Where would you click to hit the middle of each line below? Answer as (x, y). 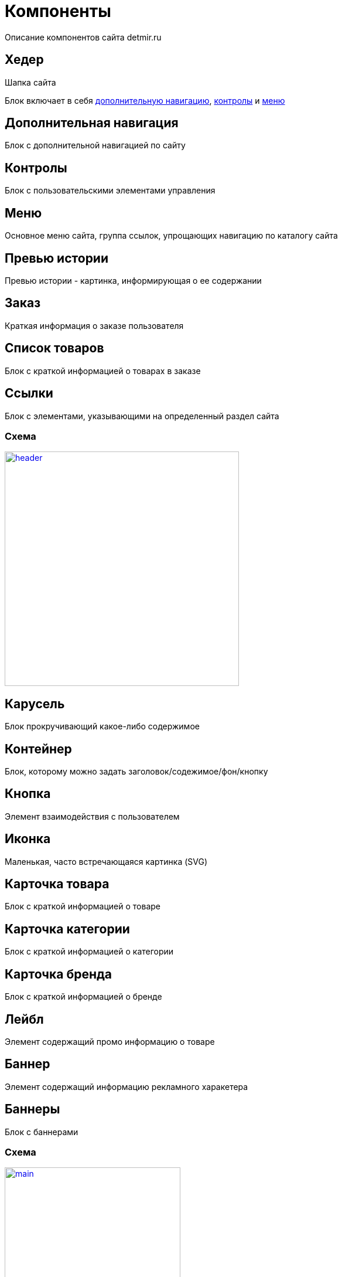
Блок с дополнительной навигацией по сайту (95, 145)
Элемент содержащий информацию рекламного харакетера (126, 1086)
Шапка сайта (30, 82)
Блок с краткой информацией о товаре (83, 906)
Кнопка (28, 794)
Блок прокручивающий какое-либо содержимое (102, 726)
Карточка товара (57, 884)
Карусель (35, 704)
